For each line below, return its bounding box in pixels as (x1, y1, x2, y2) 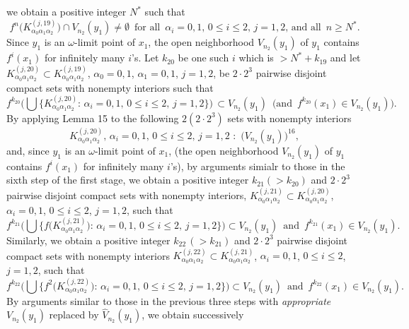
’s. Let (132, 50, 159, 65)
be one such (178, 50, 229, 65)
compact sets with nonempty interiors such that (6, 80, 214, 95)
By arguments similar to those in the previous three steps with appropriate (6, 293, 331, 308)
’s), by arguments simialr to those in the (170, 158, 345, 173)
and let (330, 50, 361, 65)
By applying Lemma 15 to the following (6, 110, 179, 125)
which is (238, 50, 274, 65)
